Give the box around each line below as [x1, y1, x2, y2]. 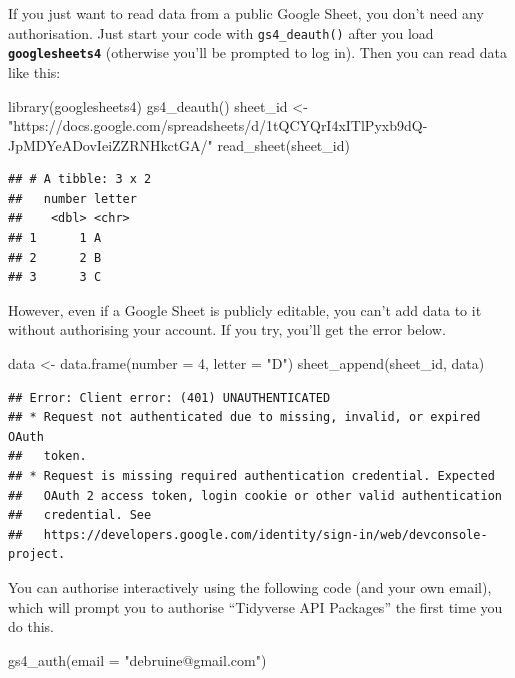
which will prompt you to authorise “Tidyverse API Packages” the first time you [8, 596, 503, 617]
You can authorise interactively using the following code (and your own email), [8, 576, 492, 597]
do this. [8, 616, 54, 637]
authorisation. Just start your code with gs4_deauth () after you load [8, 22, 434, 43]
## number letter [8, 191, 137, 206]
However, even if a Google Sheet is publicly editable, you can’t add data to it [8, 299, 482, 320]
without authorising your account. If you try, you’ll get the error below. [8, 319, 446, 340]
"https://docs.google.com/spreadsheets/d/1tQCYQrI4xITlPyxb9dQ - [8, 115, 428, 136]
